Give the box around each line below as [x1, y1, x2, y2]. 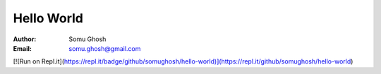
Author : [13, 35, 37, 43]
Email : [13, 44, 32, 52]
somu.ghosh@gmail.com [68, 44, 141, 52]
